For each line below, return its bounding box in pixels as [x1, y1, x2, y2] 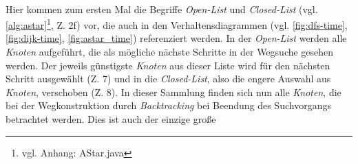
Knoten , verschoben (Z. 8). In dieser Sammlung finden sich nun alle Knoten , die [6, 84, 341, 99]
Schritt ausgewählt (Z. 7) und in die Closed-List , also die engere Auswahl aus [6, 71, 331, 86]
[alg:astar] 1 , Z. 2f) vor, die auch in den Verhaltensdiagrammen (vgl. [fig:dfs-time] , [6, 16, 348, 32]
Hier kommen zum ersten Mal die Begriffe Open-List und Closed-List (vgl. [6, 1, 318, 16]
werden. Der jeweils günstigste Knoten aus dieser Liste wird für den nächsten [6, 58, 330, 72]
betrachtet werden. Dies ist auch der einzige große [6, 112, 216, 126]
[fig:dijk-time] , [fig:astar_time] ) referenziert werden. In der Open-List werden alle [6, 31, 347, 45]
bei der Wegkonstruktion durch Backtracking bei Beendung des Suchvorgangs [6, 98, 331, 113]
